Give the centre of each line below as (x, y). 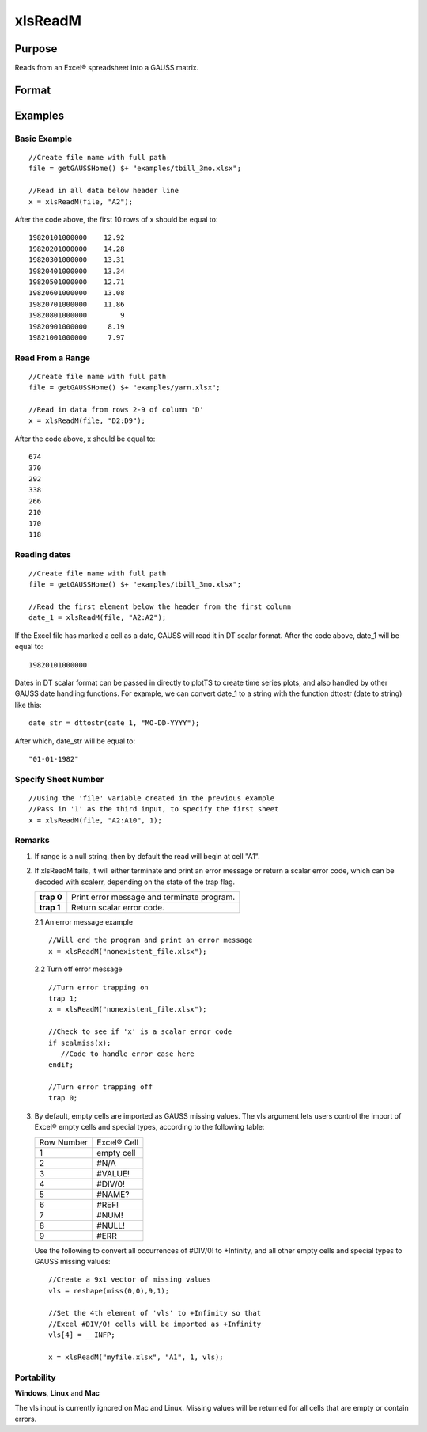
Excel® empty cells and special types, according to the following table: (149, 1127)
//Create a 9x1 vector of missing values (130, 1280)
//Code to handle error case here (128, 1054)
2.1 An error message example (84, 922)
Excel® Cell (117, 1142)
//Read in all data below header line (104, 191)
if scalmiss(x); (80, 1043)
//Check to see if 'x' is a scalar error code (140, 1032)
